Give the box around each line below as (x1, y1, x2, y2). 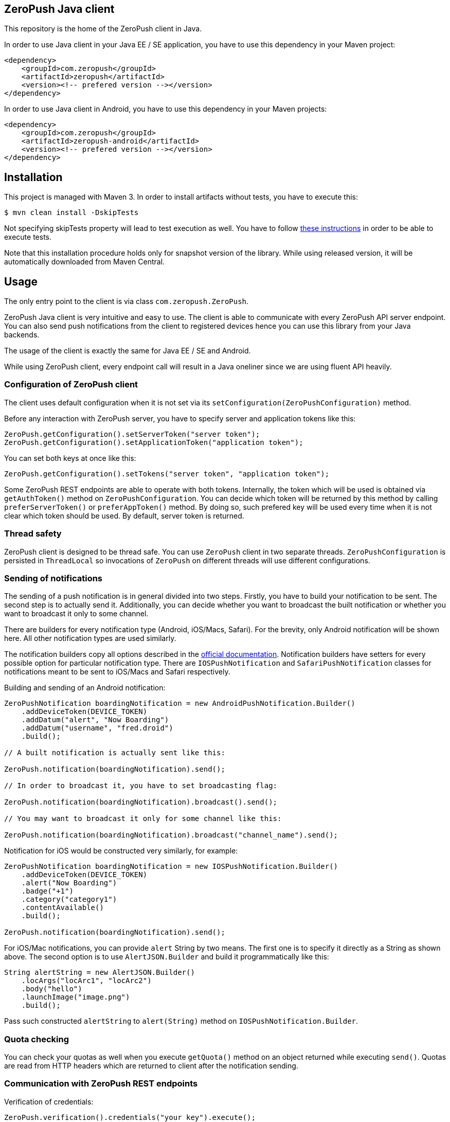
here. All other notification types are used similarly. (4, 634, 176, 643)
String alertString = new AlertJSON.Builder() (4, 968, 195, 977)
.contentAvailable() (21, 903, 104, 912)
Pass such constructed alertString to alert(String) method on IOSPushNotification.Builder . (4, 1017, 358, 1026)
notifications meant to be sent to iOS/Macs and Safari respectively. (4, 667, 230, 676)
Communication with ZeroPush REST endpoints (4, 1078, 198, 1089)
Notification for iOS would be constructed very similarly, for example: (4, 846, 238, 856)
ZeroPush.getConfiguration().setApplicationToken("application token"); (4, 438, 303, 447)
